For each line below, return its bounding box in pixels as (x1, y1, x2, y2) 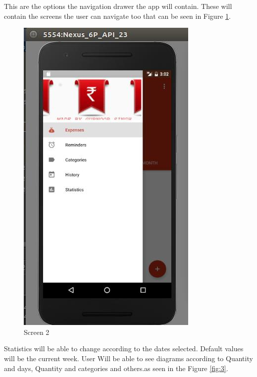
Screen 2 (24, 326, 50, 337)
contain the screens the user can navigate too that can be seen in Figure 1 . (4, 10, 231, 21)
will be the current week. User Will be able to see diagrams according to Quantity (4, 353, 253, 363)
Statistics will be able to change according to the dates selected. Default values (4, 343, 244, 354)
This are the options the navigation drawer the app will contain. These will (4, 1, 232, 11)
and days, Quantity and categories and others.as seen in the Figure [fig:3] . (4, 363, 228, 373)
